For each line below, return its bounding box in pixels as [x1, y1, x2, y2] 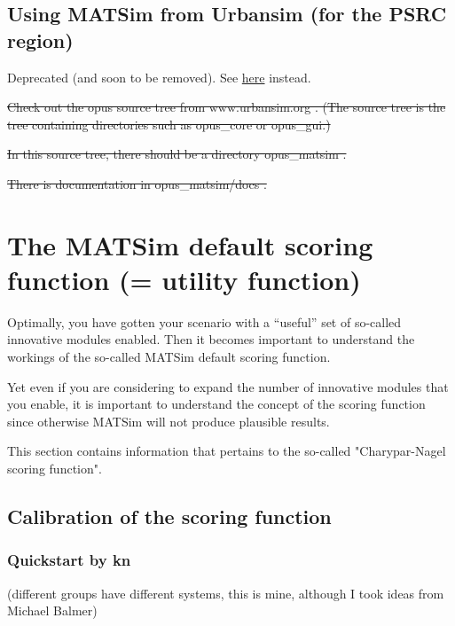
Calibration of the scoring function [7, 503, 332, 530]
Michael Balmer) [7, 601, 98, 620]
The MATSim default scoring [7, 226, 373, 262]
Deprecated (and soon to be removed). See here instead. [7, 67, 311, 86]
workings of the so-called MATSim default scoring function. [7, 348, 331, 366]
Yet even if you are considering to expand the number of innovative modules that [7, 377, 449, 395]
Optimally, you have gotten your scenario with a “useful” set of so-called [7, 312, 402, 331]
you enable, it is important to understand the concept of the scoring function [7, 395, 426, 413]
